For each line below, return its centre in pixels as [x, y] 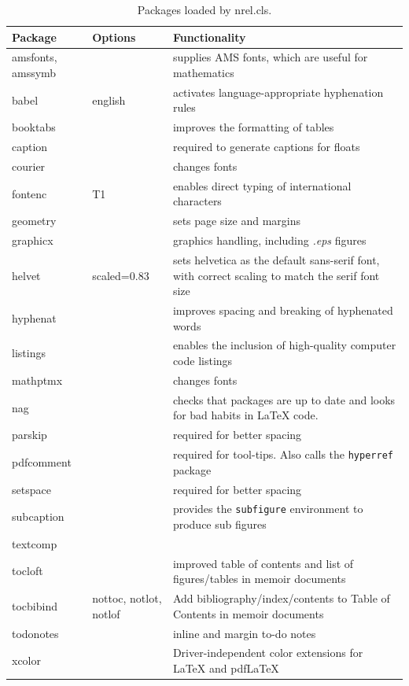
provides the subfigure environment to [268, 509]
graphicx [33, 240]
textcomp [35, 543]
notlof [106, 613]
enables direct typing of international [262, 185]
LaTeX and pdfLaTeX [226, 668]
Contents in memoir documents [248, 613]
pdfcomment [42, 461]
